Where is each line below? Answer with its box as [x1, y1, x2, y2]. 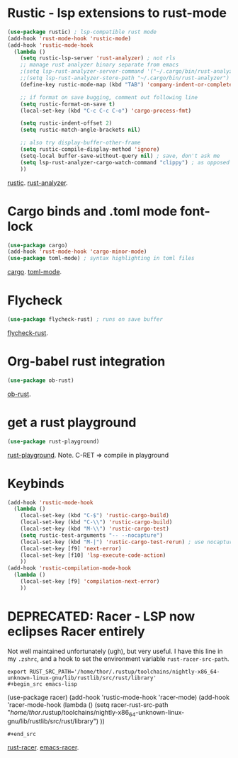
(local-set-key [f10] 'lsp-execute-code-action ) [20, 551, 166, 559]
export [7, 668, 27, 675]
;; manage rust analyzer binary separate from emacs [20, 62, 179, 69]
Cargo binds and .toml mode [7, 203, 178, 219]
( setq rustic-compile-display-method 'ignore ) [20, 146, 160, 153]
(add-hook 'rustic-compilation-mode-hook [7, 565, 132, 572]
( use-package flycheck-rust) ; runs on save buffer [7, 316, 163, 323]
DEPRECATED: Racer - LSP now [7, 608, 195, 624]
